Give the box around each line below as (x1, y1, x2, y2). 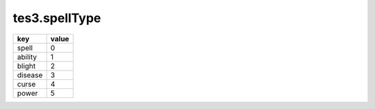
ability (17, 52, 37, 61)
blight (17, 61, 36, 70)
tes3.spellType (12, 10, 101, 26)
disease (17, 70, 43, 79)
